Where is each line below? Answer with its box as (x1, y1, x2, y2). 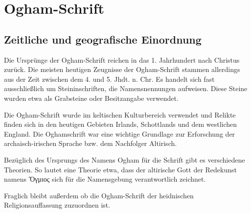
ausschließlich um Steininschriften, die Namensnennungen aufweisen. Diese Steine (4, 83, 248, 94)
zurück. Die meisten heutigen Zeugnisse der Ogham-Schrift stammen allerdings (4, 64, 240, 74)
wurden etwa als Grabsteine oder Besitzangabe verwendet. (4, 93, 179, 103)
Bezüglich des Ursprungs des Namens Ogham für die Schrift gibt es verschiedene (4, 154, 245, 165)
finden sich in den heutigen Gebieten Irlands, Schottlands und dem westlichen (4, 119, 237, 129)
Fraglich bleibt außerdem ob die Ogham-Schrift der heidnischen (4, 190, 194, 200)
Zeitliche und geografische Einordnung (4, 31, 202, 47)
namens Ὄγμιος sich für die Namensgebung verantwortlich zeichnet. (4, 174, 206, 184)
